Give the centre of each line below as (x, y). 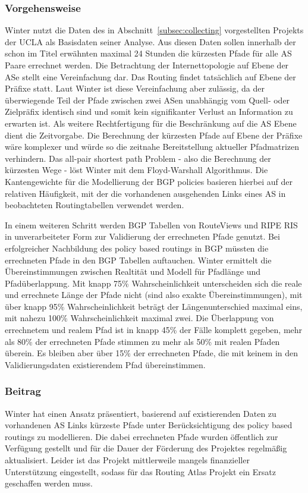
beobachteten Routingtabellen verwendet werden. (95, 205)
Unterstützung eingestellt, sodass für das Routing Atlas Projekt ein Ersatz (140, 471)
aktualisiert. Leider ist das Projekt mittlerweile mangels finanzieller (127, 460)
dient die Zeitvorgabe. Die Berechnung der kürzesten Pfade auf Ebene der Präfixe (154, 135)
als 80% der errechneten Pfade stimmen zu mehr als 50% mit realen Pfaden (142, 341)
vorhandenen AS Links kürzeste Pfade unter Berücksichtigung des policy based (149, 425)
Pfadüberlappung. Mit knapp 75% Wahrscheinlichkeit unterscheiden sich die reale (153, 283)
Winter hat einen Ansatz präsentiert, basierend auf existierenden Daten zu (141, 413)
